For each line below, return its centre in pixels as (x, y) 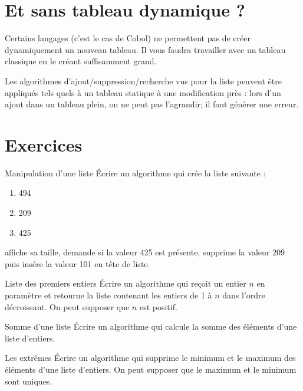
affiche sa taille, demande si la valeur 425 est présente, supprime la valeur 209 (145, 252)
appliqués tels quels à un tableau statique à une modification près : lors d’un (143, 92)
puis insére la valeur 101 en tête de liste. (78, 263)
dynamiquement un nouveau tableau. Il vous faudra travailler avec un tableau (145, 49)
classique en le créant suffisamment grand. (81, 61)
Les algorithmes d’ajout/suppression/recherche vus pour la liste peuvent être (143, 80)
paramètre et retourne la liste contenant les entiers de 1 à (108, 295)
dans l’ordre (244, 295)
